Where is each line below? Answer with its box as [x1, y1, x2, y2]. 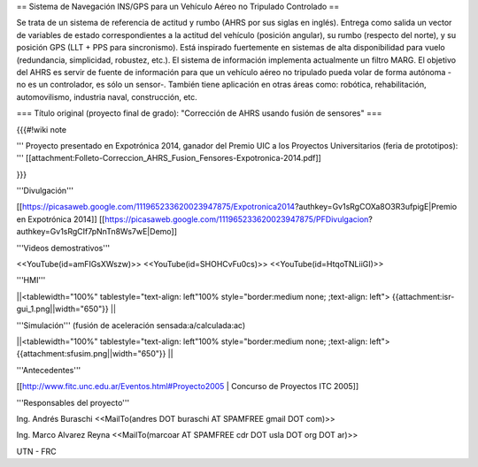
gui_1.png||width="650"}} [16, 303, 110, 314]
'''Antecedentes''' [16, 364, 81, 375]
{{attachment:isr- [391, 291, 455, 302]
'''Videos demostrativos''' [16, 242, 111, 253]
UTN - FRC [16, 446, 57, 456]
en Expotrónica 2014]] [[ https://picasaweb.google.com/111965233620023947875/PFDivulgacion [16, 213, 369, 225]
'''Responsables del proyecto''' [16, 397, 130, 408]
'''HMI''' [16, 275, 46, 286]
